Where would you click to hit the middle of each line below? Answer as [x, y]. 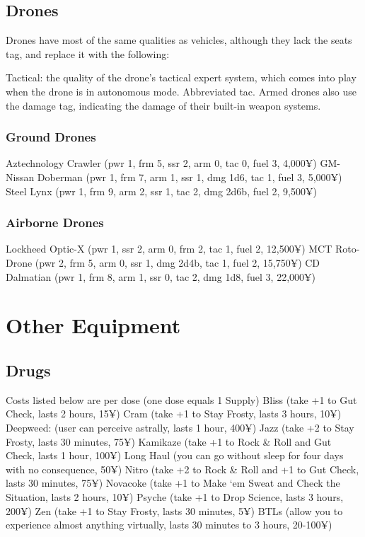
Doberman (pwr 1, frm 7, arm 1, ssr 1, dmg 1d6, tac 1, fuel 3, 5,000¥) [190, 177]
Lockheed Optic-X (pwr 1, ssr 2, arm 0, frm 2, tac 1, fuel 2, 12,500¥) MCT [169, 249]
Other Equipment [93, 325]
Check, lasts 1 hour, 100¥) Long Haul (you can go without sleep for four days [175, 455]
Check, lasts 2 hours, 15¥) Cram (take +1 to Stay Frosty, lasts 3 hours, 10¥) [174, 414]
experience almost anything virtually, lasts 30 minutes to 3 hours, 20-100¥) [169, 525]
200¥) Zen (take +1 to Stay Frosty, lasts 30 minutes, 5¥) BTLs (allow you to [174, 510]
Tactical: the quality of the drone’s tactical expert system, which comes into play [181, 77]
